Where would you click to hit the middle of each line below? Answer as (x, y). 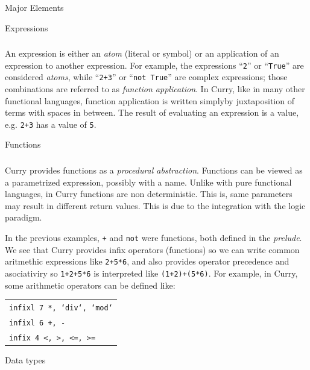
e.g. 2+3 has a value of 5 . (51, 124)
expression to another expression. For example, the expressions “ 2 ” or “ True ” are (154, 65)
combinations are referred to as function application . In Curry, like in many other (155, 89)
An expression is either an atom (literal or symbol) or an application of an (142, 53)
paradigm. (24, 217)
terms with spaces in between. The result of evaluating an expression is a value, (152, 112)
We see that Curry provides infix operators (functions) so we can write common (152, 249)
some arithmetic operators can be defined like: (90, 285)
